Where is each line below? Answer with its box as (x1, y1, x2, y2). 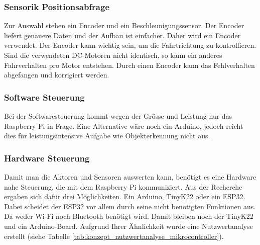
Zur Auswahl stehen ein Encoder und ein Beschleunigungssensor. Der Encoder (4, 20, 244, 31)
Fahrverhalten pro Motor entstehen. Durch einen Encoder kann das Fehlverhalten (4, 59, 255, 70)
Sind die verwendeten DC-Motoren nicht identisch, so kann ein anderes (4, 50, 222, 60)
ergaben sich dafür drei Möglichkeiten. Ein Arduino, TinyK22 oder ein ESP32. (4, 191, 245, 202)
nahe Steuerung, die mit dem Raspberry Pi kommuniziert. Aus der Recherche (4, 181, 242, 192)
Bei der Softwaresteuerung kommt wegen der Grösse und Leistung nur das (4, 111, 232, 121)
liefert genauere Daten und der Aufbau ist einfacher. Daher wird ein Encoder (4, 30, 241, 40)
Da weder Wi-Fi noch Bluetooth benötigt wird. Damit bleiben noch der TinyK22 (4, 211, 253, 221)
